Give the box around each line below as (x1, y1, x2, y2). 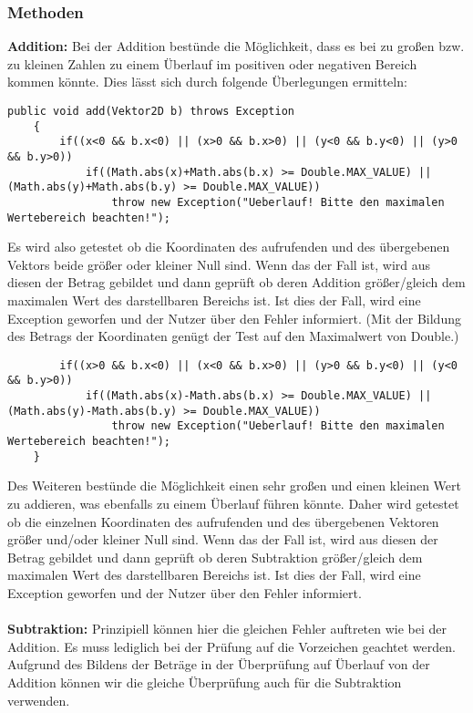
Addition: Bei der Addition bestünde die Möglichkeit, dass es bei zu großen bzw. (7, 36, 465, 56)
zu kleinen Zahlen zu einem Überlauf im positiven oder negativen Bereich (7, 54, 417, 73)
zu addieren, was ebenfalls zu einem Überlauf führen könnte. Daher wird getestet (7, 494, 459, 512)
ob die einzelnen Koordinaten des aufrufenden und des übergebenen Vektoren (7, 511, 439, 531)
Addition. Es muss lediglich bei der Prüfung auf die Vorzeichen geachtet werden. (7, 636, 456, 656)
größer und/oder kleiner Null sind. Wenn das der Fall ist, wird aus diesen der (7, 530, 438, 549)
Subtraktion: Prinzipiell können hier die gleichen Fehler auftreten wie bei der (7, 619, 447, 638)
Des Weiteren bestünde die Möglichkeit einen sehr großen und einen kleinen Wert (7, 476, 461, 495)
